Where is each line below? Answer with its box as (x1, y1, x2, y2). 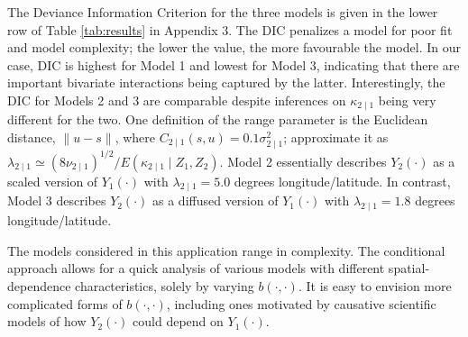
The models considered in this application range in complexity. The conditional (7, 241, 445, 260)
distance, (7, 128, 56, 147)
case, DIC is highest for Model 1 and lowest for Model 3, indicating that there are (7, 55, 460, 74)
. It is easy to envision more (298, 277, 452, 296)
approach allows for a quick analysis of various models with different (7, 259, 385, 278)
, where (115, 128, 156, 147)
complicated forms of (7, 294, 123, 313)
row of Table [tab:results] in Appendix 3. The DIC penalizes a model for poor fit (7, 20, 453, 39)
